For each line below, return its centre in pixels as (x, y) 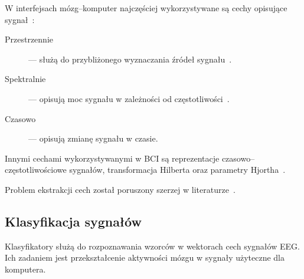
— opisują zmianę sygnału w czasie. (93, 138)
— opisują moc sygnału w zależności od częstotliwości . (129, 98)
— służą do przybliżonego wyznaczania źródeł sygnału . (130, 59)
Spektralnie (25, 79)
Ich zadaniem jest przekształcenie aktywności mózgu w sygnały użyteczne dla (145, 257)
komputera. (25, 269)
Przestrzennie (29, 39)
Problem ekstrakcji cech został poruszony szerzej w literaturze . (120, 189)
